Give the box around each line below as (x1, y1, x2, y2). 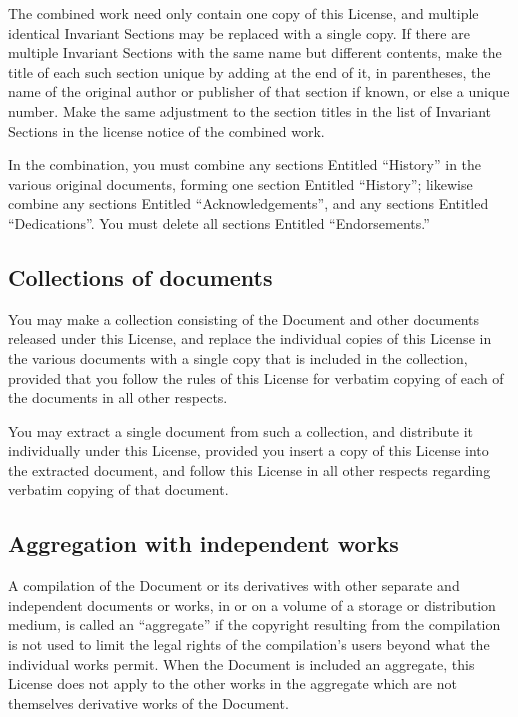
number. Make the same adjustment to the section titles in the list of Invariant (8, 100, 492, 121)
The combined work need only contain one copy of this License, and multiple (8, 3, 479, 23)
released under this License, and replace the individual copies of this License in (8, 328, 492, 349)
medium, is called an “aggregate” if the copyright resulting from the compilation (8, 614, 501, 635)
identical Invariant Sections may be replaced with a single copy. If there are (8, 22, 470, 43)
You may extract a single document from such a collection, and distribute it (8, 420, 474, 441)
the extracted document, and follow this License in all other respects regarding (8, 459, 491, 480)
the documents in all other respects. (8, 387, 228, 408)
